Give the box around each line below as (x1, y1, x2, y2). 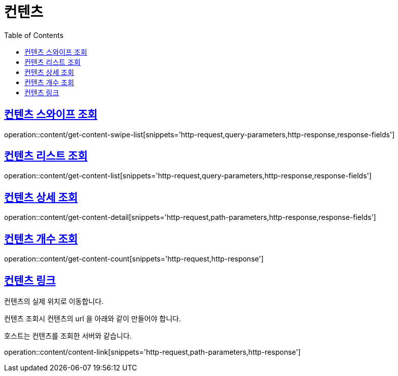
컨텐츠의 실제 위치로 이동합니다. (4, 296, 104, 306)
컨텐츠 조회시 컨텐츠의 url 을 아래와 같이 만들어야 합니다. (4, 314, 181, 323)
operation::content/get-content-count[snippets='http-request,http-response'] (4, 254, 264, 264)
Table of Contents (4, 30, 64, 40)
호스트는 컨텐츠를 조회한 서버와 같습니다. (4, 331, 132, 340)
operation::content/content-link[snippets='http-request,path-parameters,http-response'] (4, 347, 301, 356)
